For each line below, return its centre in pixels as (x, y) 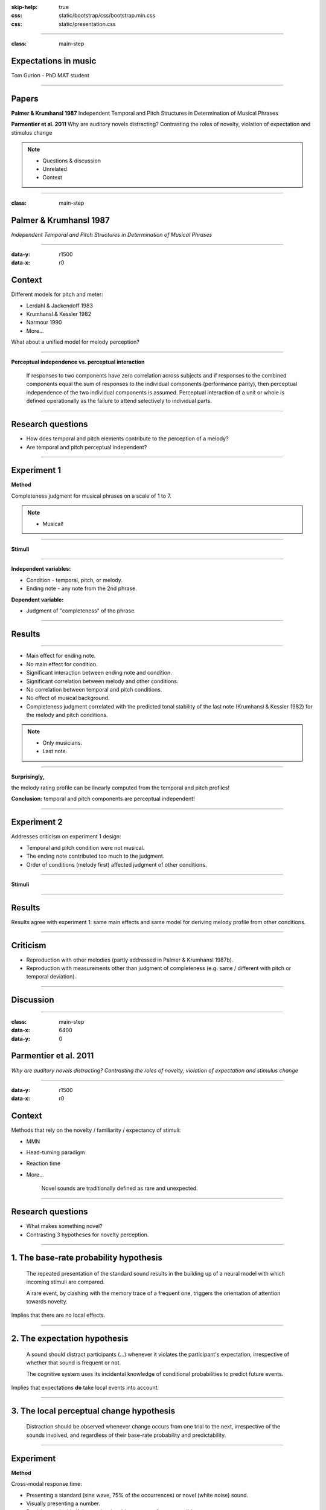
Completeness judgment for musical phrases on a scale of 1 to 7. (91, 496)
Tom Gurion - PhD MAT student (50, 75)
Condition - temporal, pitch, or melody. (75, 580)
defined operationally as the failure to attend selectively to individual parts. (119, 401)
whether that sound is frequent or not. (73, 1363)
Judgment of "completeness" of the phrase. (81, 611)
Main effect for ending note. (61, 656)
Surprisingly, (28, 777)
